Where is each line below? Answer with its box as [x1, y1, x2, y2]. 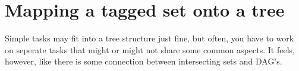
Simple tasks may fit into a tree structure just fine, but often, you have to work [5, 32, 294, 44]
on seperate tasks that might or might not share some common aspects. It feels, [5, 43, 295, 56]
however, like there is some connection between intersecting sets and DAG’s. [5, 55, 282, 67]
